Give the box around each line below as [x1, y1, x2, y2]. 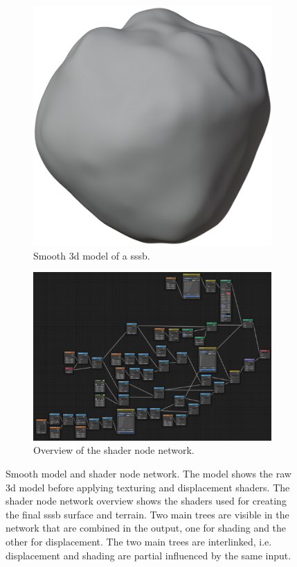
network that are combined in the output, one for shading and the [6, 521, 287, 535]
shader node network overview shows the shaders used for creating [6, 493, 287, 508]
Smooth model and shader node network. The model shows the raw [6, 466, 291, 481]
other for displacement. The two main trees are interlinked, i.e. [6, 534, 272, 549]
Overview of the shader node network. [33, 443, 195, 457]
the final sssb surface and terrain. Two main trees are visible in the [6, 507, 289, 521]
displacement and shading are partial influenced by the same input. [6, 548, 291, 562]
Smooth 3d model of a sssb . [33, 248, 150, 262]
